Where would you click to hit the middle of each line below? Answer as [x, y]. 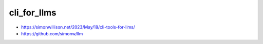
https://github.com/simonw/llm [52, 33]
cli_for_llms [33, 13]
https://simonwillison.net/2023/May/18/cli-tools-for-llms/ [78, 27]
